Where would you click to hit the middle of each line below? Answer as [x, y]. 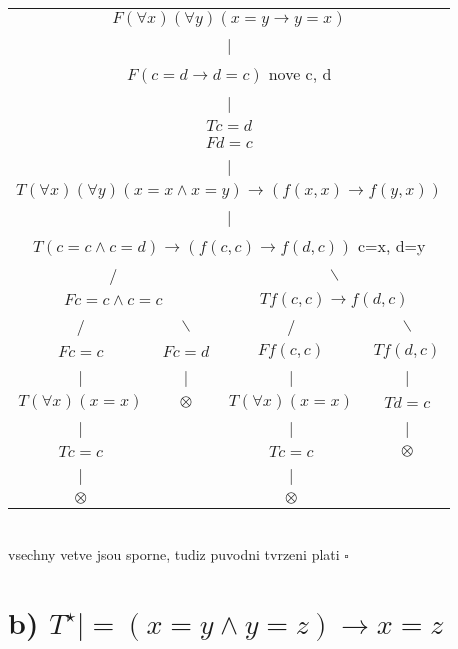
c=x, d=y [391, 245]
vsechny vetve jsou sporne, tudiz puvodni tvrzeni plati [174, 553]
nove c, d [300, 73]
